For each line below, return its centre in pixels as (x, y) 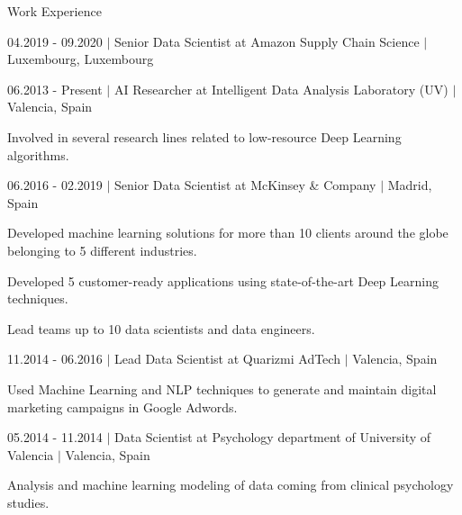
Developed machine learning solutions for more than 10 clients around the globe (228, 233)
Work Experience (54, 11)
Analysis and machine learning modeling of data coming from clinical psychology (231, 485)
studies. (28, 502)
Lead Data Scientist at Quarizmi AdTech (227, 359)
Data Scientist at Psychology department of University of (273, 437)
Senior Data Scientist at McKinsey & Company (245, 185)
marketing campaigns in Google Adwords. (122, 407)
